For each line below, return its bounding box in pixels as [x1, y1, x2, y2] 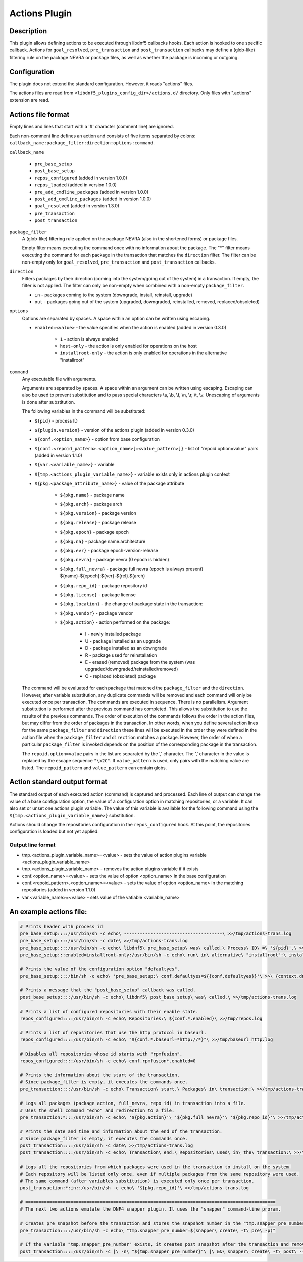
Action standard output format [9, 778, 108, 786]
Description [9, 27, 47, 35]
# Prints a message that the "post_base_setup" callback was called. [20, 987, 196, 993]
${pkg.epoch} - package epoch [60, 529, 129, 535]
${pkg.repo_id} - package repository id [60, 582, 147, 588]
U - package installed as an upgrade [85, 638, 161, 644]
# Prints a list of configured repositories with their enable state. [20, 1009, 199, 1014]
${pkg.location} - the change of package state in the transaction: [60, 601, 203, 607]
